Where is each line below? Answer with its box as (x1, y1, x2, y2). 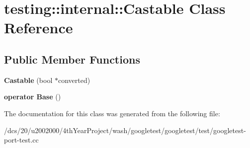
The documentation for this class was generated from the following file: (4, 108, 220, 118)
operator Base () (4, 91, 61, 102)
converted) (58, 74, 90, 85)
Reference (4, 17, 73, 38)
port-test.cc (4, 135, 39, 145)
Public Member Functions (4, 51, 140, 67)
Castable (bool (4, 74, 53, 85)
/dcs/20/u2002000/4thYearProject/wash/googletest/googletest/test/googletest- (4, 125, 246, 135)
